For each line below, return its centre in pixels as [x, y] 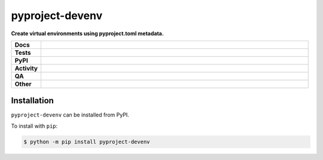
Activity [26, 68]
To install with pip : [34, 126]
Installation [32, 101]
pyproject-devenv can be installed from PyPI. [70, 115]
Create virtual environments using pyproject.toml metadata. [87, 33]
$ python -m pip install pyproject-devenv [87, 141]
